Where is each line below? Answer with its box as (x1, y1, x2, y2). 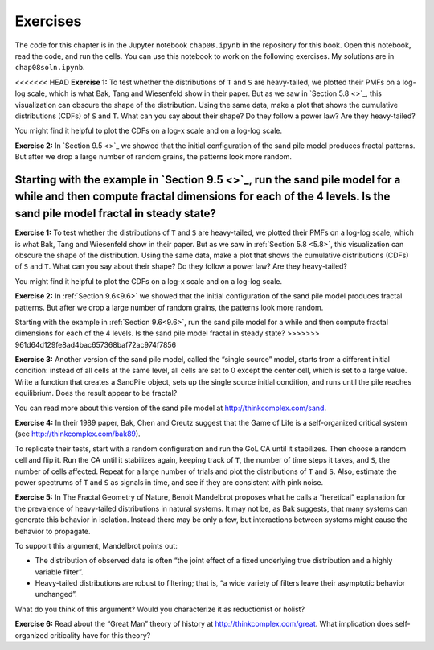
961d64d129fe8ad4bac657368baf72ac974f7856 (14, 339, 177, 349)
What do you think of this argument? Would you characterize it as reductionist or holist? (14, 604, 305, 614)
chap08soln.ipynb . (14, 63, 85, 72)
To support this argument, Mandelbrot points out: (14, 541, 178, 550)
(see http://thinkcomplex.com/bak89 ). (14, 429, 141, 438)
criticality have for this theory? (49, 630, 151, 640)
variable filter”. (35, 567, 84, 577)
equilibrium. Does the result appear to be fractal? (14, 389, 178, 398)
